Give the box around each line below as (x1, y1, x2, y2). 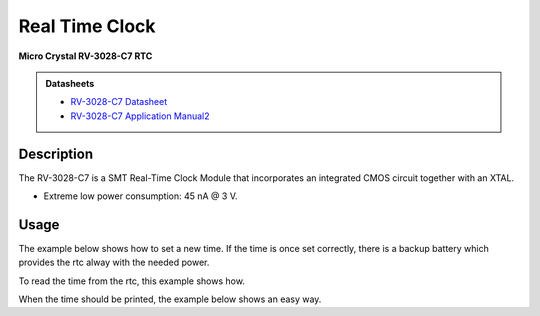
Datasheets (45, 77, 95, 89)
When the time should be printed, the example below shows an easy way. (18, 293, 322, 305)
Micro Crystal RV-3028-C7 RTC (18, 50, 153, 62)
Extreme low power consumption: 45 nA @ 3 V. (43, 190, 239, 202)
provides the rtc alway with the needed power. (18, 256, 210, 269)
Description (18, 145, 94, 162)
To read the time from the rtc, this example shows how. (18, 275, 245, 287)
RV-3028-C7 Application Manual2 (70, 110, 210, 122)
